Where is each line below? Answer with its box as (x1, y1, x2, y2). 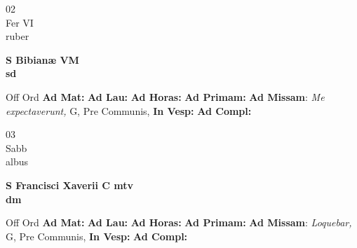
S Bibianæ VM (6, 52, 79, 67)
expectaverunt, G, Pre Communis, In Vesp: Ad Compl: (6, 103, 252, 118)
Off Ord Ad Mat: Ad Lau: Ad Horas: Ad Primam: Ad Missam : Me (6, 89, 325, 104)
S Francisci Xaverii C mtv (6, 177, 134, 192)
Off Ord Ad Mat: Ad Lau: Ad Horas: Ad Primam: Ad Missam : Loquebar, (6, 215, 352, 230)
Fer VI (6, 15, 34, 29)
